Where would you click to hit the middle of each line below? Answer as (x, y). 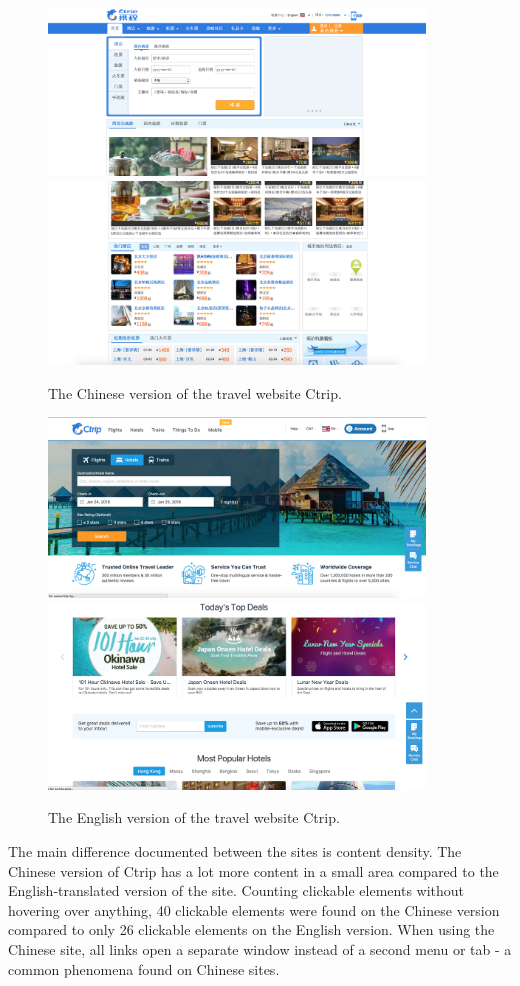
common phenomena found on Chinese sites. (144, 968)
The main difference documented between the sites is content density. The (235, 850)
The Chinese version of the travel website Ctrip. (195, 392)
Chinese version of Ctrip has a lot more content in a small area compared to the (253, 870)
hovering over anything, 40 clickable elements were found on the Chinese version (254, 909)
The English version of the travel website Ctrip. (194, 817)
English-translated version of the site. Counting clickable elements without (236, 890)
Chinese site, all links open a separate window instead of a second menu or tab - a (260, 948)
